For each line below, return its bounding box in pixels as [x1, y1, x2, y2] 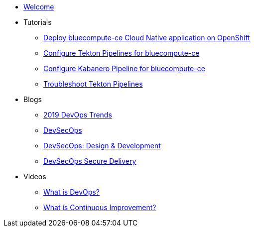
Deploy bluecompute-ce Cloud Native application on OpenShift [43, 33, 250, 42]
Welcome [23, 2, 54, 11]
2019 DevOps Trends [43, 111, 112, 119]
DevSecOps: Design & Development [43, 141, 161, 150]
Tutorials [23, 18, 52, 26]
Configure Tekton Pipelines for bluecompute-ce [43, 49, 200, 57]
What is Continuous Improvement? [43, 203, 156, 212]
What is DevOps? [43, 188, 100, 196]
